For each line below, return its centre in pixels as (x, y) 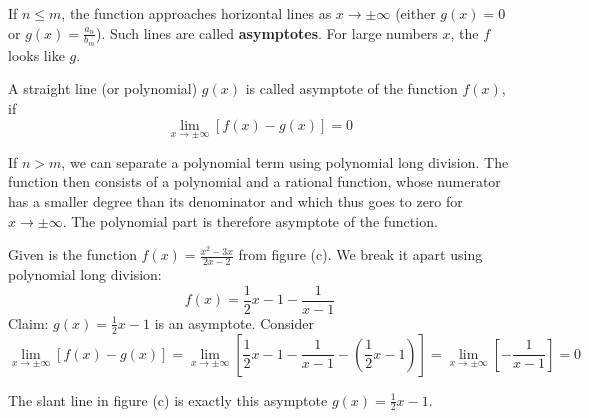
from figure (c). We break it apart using (360, 254)
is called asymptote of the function (351, 88)
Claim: (28, 322)
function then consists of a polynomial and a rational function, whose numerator (254, 181)
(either (415, 13)
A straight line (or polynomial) (103, 88)
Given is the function (72, 254)
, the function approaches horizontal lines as (196, 13)
